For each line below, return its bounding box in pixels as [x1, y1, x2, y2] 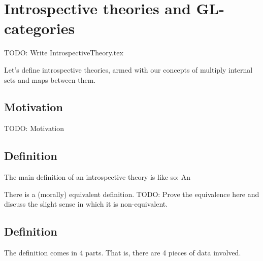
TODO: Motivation [4, 123, 64, 134]
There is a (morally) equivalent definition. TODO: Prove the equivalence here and [4, 188, 259, 199]
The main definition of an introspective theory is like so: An [4, 172, 191, 182]
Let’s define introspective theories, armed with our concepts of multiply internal [4, 64, 253, 75]
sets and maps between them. [4, 74, 96, 85]
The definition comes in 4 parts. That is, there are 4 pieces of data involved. [4, 247, 241, 258]
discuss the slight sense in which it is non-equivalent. [4, 199, 168, 209]
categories [4, 18, 75, 39]
